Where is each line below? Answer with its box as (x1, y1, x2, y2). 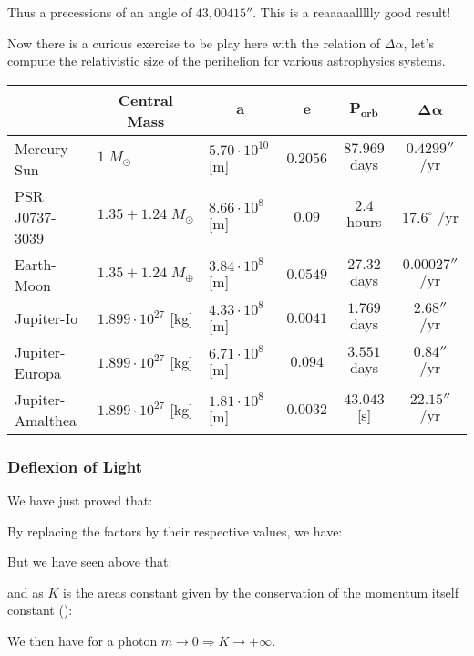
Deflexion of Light (7, 454, 143, 477)
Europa (15, 361, 61, 383)
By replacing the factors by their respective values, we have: (7, 521, 343, 540)
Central (118, 89, 173, 110)
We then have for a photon (7, 630, 158, 650)
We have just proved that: (7, 491, 153, 509)
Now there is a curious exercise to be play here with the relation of (7, 33, 381, 52)
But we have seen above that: (7, 552, 172, 571)
